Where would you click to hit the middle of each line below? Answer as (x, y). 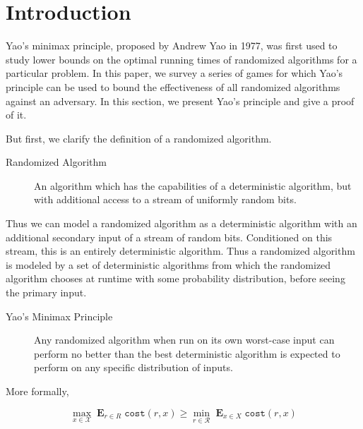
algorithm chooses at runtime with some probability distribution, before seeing (175, 278)
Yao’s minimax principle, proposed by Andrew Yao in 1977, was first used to (172, 46)
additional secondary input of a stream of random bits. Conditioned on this (169, 237)
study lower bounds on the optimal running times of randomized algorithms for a (181, 59)
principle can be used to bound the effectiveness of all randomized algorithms (173, 86)
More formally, (37, 391)
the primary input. (46, 292)
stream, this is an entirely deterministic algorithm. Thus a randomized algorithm (180, 251)
